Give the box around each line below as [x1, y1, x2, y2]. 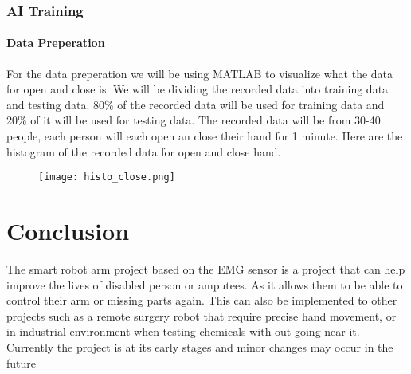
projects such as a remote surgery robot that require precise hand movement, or [6, 307, 397, 324]
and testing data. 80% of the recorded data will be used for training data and [6, 96, 385, 112]
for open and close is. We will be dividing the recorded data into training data [6, 81, 389, 97]
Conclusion [6, 215, 130, 247]
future [6, 354, 37, 371]
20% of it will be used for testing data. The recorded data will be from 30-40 [6, 112, 381, 128]
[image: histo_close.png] [38, 171, 175, 183]
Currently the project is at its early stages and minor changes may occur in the [6, 338, 393, 355]
